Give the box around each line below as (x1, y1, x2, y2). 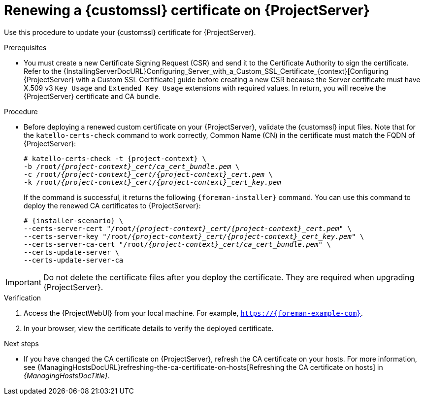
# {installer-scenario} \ (24, 216, 124, 225)
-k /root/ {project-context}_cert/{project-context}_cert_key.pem (24, 178, 281, 186)
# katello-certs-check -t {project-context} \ (24, 154, 206, 163)
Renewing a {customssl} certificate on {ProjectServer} (4, 2, 370, 19)
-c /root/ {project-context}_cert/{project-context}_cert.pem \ (24, 170, 273, 178)
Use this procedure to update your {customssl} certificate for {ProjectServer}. (4, 28, 256, 36)
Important (5, 277, 41, 287)
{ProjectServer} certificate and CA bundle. (24, 92, 161, 100)
